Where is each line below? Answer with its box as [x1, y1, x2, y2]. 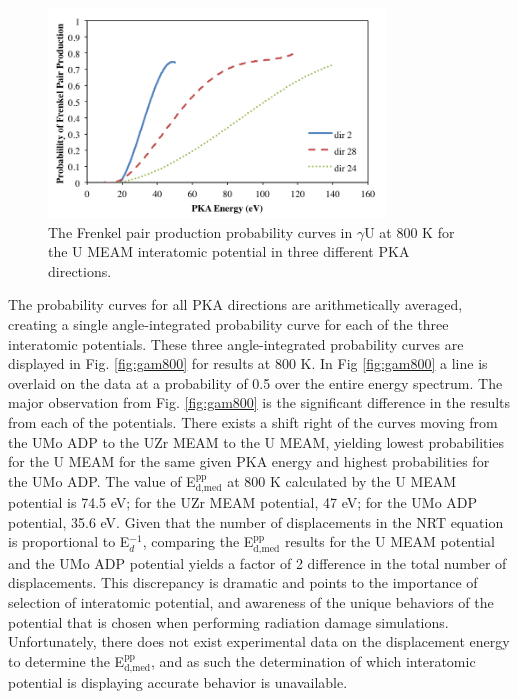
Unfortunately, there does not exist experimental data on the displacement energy [8, 631, 510, 652]
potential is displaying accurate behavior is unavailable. [8, 672, 348, 693]
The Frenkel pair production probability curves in [48, 221, 353, 242]
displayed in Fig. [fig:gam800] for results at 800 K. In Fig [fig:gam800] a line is [8, 353, 488, 374]
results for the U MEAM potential [284, 531, 495, 552]
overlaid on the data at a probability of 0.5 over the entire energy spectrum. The [8, 372, 503, 393]
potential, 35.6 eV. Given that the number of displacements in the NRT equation [8, 511, 504, 532]
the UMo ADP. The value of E [8, 470, 196, 491]
